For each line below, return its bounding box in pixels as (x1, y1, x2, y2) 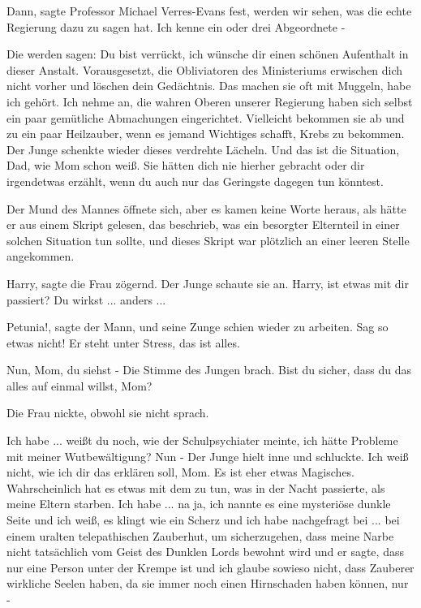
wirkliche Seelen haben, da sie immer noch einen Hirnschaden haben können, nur (6, 575, 409, 592)
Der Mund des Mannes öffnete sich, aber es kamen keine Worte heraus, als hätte (6, 200, 406, 217)
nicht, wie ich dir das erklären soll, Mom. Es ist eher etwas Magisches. (6, 464, 355, 481)
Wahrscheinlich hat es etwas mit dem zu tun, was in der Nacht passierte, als (6, 479, 385, 496)
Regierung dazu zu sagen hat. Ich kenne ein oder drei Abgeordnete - (6, 18, 346, 35)
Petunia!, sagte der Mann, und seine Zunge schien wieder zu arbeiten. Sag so (6, 318, 389, 335)
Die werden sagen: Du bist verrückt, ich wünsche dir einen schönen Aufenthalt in (6, 45, 409, 63)
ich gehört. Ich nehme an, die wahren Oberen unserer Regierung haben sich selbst (6, 93, 413, 110)
